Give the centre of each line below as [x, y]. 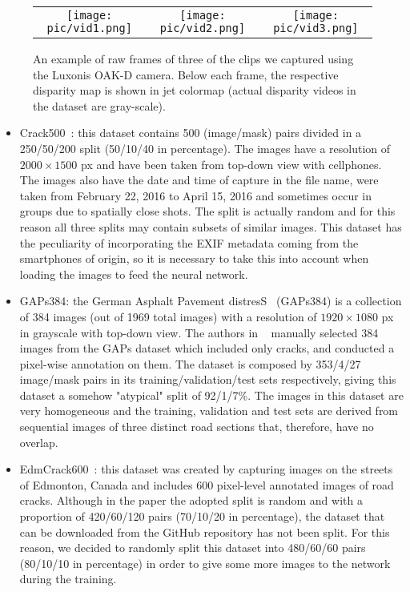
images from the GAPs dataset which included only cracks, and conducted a [207, 348]
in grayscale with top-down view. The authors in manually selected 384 [199, 332]
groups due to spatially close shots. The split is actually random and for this [207, 211]
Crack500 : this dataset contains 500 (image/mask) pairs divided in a [191, 133]
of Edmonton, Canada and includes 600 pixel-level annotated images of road [207, 484]
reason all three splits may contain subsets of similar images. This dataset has [211, 226]
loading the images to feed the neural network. [134, 274]
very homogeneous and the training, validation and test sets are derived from [209, 411]
